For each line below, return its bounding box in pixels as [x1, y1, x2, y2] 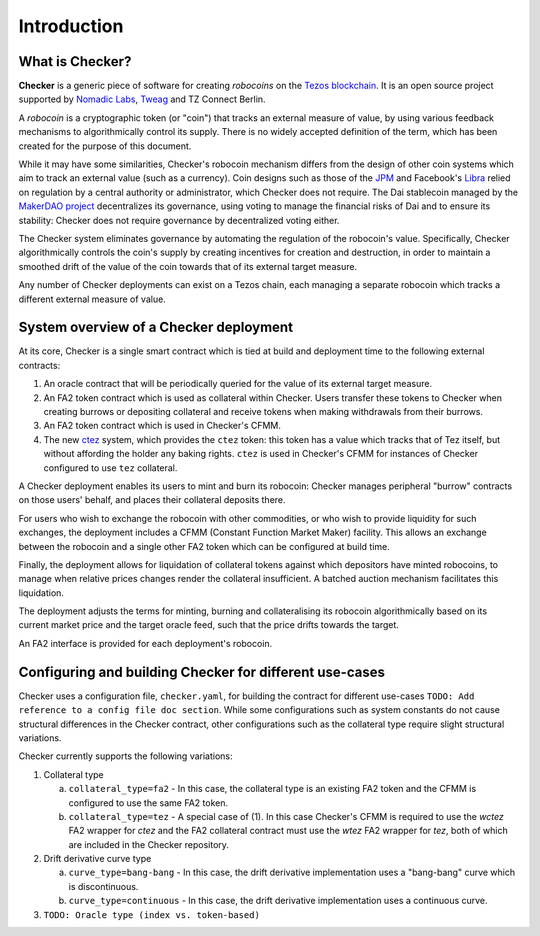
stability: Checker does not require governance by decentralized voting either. [18, 214, 340, 226]
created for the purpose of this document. [18, 140, 192, 152]
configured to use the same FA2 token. [68, 796, 229, 809]
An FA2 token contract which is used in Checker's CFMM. [43, 420, 282, 432]
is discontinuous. [68, 880, 139, 892]
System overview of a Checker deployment [18, 319, 294, 336]
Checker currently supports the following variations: [18, 750, 234, 762]
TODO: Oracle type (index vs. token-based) [43, 909, 260, 920]
